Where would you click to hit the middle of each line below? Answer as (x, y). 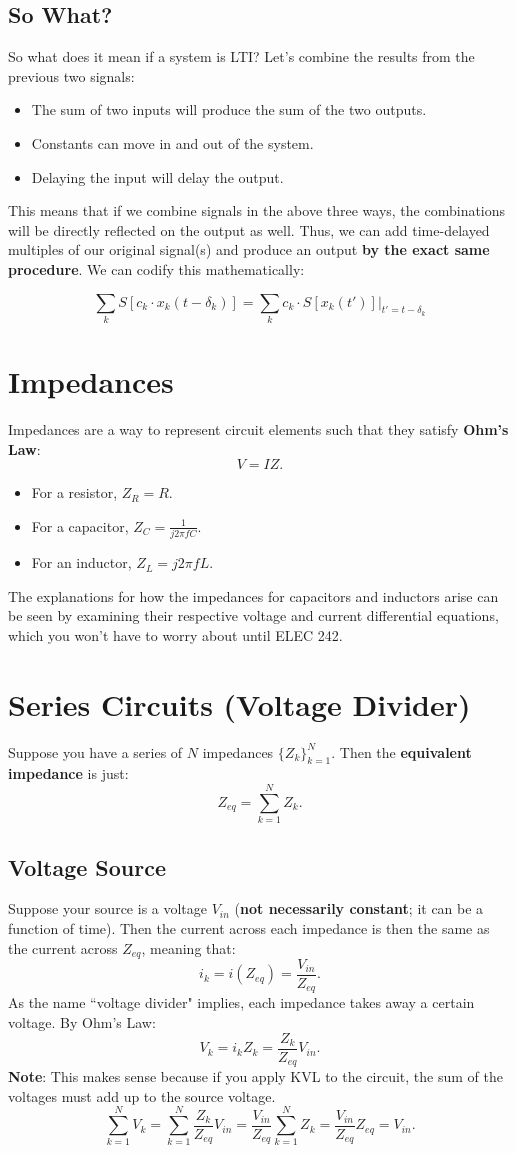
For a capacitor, (80, 525)
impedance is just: (68, 773)
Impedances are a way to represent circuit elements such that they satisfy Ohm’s (258, 429)
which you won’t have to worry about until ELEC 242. (175, 634)
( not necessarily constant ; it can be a (359, 908)
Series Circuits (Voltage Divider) (239, 703)
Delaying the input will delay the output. (157, 176)
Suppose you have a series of (95, 751)
